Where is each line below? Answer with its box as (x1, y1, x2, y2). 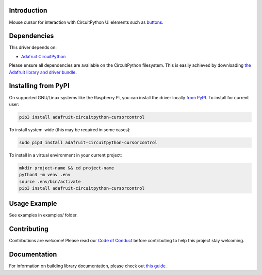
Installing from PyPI (9, 82, 70, 90)
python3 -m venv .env (19, 172, 71, 178)
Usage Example (9, 199, 57, 208)
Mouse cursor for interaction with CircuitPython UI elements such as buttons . (9, 19, 164, 25)
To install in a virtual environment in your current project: (9, 152, 122, 158)
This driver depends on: (9, 45, 57, 50)
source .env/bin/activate (19, 179, 81, 184)
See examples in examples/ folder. (9, 212, 78, 218)
